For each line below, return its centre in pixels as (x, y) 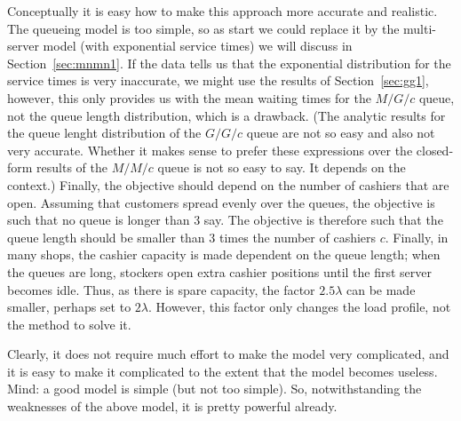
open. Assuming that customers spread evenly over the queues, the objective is (221, 202)
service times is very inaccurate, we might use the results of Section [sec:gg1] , (218, 80)
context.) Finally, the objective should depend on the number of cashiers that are (228, 184)
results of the (72, 167)
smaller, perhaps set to (69, 307)
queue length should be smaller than (106, 237)
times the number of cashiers (298, 237)
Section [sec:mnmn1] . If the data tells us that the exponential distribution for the (229, 63)
